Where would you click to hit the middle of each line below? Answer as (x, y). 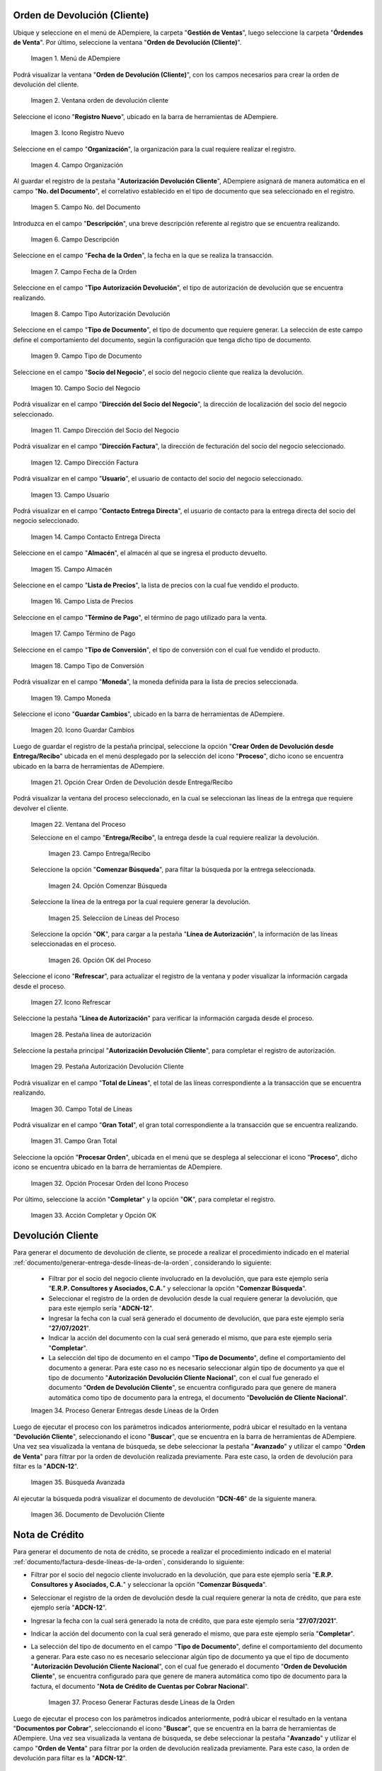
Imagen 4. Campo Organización (77, 165)
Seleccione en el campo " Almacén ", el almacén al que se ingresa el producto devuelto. (140, 553)
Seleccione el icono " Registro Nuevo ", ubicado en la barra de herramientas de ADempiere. (146, 116)
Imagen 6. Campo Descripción (75, 239)
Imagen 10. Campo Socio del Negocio (86, 388)
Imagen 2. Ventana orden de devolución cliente (100, 101)
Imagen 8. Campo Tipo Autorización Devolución (100, 313)
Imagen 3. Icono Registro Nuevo (77, 133)
